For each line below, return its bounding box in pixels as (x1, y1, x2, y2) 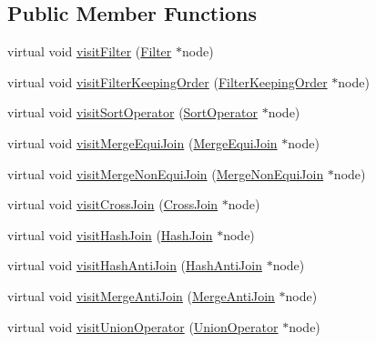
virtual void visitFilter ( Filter (7, 42, 172, 61)
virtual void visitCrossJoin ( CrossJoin (7, 195, 218, 214)
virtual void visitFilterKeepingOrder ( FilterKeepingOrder (7, 72, 328, 91)
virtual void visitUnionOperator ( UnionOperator (7, 317, 279, 336)
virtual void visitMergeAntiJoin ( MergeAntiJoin (7, 286, 275, 305)
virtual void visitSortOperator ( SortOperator (7, 103, 259, 122)
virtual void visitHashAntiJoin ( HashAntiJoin (7, 256, 262, 275)
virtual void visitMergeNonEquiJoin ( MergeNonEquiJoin (7, 164, 324, 183)
